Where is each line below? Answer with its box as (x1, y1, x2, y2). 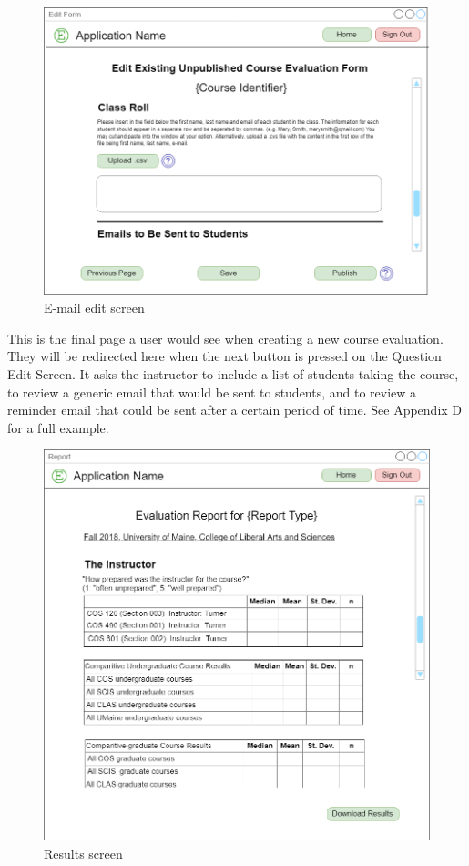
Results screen (44, 843, 123, 862)
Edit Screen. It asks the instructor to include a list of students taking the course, (7, 364, 459, 383)
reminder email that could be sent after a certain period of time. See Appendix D (7, 400, 463, 419)
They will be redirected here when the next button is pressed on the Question (7, 346, 442, 366)
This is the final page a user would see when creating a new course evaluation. (7, 328, 444, 347)
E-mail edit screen (44, 298, 145, 317)
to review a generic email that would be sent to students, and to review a (7, 382, 417, 401)
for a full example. (7, 418, 109, 437)
